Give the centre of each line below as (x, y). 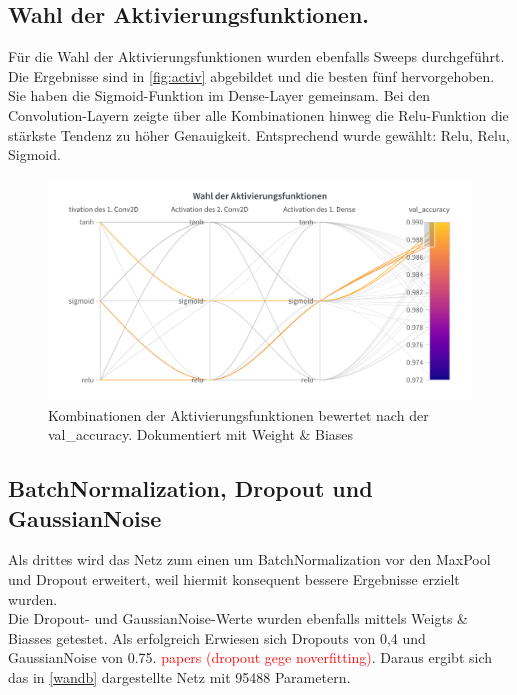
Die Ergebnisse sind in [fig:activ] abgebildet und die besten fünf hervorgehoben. (251, 75)
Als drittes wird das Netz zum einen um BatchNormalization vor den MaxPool (249, 559)
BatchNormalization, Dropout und (190, 488)
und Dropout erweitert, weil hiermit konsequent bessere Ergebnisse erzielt (234, 579)
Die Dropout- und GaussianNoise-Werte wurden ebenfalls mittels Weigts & (238, 618)
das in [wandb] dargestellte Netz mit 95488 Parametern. (179, 677)
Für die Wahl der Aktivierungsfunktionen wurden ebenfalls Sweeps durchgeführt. (256, 56)
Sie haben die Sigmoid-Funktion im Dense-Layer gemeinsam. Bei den (219, 95)
